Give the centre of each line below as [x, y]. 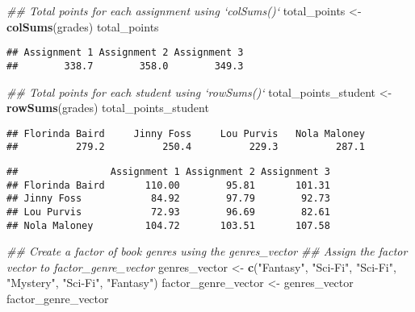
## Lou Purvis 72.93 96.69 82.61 [168, 212]
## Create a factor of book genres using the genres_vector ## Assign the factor [207, 251]
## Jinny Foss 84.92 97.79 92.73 [168, 199]
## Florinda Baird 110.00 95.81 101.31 [168, 185]
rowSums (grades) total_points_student [108, 108]
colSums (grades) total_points [83, 26]
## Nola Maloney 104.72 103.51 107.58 [168, 225]
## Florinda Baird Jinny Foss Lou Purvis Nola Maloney [186, 133]
